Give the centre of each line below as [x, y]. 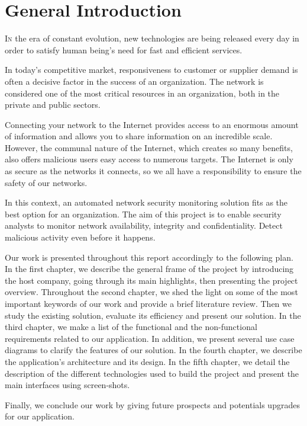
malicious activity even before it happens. [80, 237]
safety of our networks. [46, 182]
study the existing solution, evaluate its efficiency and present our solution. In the [153, 315]
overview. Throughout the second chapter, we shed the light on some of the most [151, 292]
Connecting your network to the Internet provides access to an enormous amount [152, 124]
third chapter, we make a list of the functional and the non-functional [131, 327]
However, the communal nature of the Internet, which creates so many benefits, [149, 147]
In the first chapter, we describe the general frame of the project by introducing [149, 269]
